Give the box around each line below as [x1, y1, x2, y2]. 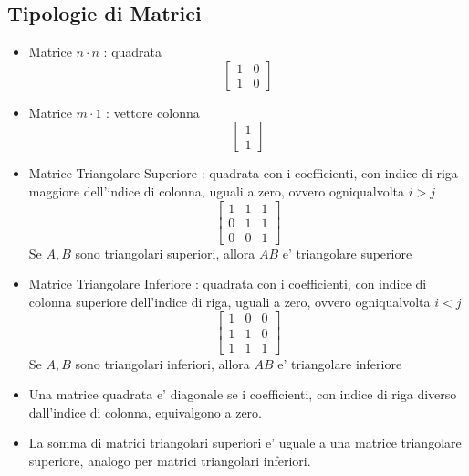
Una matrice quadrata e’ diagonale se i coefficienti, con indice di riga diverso [28, 385, 457, 404]
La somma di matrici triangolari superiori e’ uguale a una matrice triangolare [28, 433, 462, 452]
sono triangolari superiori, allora [75, 243, 255, 262]
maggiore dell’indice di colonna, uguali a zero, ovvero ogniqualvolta [28, 181, 405, 200]
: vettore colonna [106, 102, 200, 122]
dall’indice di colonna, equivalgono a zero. [28, 402, 262, 421]
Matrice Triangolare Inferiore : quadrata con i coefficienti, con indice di [28, 274, 427, 293]
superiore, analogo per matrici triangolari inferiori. [28, 450, 311, 470]
